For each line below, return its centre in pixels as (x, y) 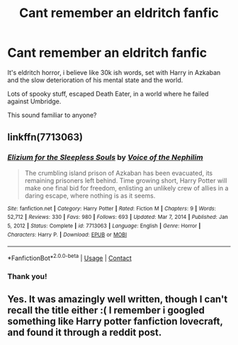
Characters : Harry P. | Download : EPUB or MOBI (67, 234)
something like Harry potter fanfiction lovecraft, (115, 321)
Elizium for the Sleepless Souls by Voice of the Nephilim (105, 157)
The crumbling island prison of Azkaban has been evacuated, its (119, 173)
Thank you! (27, 276)
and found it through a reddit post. (85, 333)
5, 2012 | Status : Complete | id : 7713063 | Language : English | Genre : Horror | (104, 226)
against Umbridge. (34, 101)
